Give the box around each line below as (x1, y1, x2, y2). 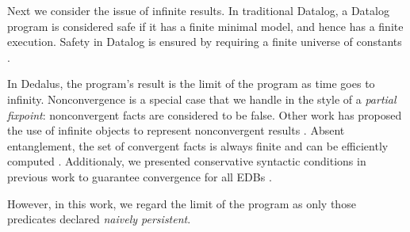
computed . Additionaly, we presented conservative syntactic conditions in (7, 153, 366, 169)
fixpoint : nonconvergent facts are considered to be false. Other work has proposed (7, 106, 402, 123)
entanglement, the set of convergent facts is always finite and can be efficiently (7, 137, 389, 154)
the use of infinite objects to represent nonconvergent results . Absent (7, 122, 345, 139)
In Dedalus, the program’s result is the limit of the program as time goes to (7, 75, 375, 92)
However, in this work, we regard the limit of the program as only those (7, 195, 356, 211)
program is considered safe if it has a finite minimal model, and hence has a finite (7, 17, 404, 34)
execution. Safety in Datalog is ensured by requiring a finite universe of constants (7, 33, 402, 50)
